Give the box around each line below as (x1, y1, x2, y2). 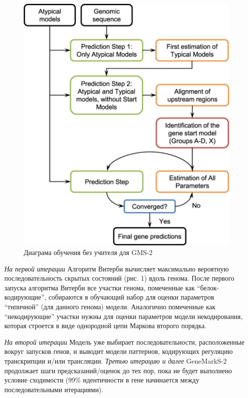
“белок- (197, 282, 219, 292)
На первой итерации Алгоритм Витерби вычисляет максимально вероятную (4, 263, 229, 273)
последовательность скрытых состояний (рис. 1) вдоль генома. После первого (4, 273, 234, 283)
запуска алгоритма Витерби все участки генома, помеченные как (4, 282, 195, 292)
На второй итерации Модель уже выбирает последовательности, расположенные (4, 336, 245, 347)
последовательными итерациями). (4, 384, 104, 394)
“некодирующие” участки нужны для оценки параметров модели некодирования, (4, 311, 243, 321)
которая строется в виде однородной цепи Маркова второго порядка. (4, 320, 207, 331)
